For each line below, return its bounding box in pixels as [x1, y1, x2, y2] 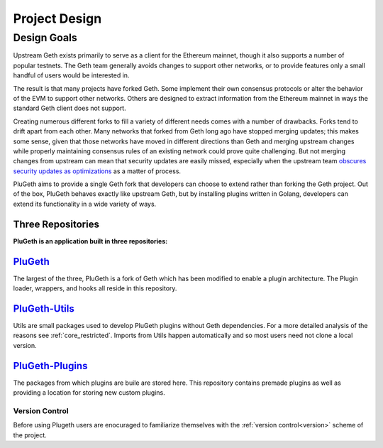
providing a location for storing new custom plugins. [13, 388, 166, 397]
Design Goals [13, 31, 77, 44]
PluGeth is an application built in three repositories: [13, 236, 168, 245]
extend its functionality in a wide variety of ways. [13, 200, 157, 208]
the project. [13, 430, 48, 439]
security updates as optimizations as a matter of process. [13, 167, 181, 175]
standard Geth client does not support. [13, 104, 127, 113]
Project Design [13, 11, 102, 26]
